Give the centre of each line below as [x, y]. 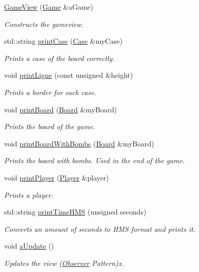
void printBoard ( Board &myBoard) [61, 109]
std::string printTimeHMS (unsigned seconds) [75, 212]
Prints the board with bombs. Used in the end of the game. [94, 160]
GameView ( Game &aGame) [49, 7]
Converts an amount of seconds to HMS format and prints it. [100, 229]
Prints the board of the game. [50, 126]
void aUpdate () [29, 246]
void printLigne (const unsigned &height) [69, 75]
